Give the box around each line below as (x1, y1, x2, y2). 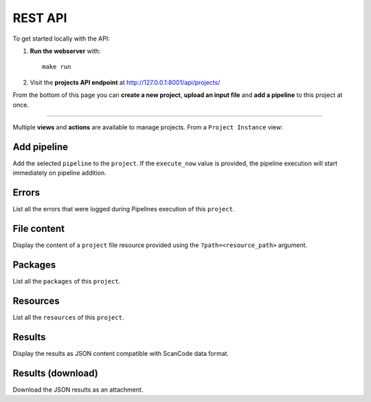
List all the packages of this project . (12, 277, 121, 285)
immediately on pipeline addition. (12, 169, 106, 177)
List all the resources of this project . (12, 313, 124, 321)
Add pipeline (12, 141, 69, 153)
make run (42, 63, 71, 71)
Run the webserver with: (30, 47, 101, 55)
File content (12, 222, 65, 234)
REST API (12, 10, 67, 25)
